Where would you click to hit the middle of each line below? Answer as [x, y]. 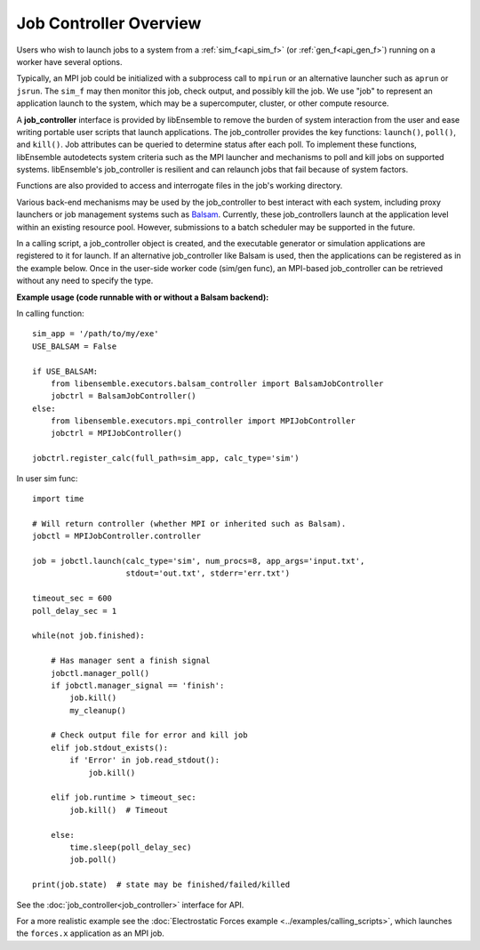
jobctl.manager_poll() [100, 673]
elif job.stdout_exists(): [109, 748]
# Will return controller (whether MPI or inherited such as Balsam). [189, 523]
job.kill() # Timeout [119, 810]
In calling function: [50, 313]
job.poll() [93, 860]
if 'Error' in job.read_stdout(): [145, 760]
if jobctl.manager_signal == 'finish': [137, 685]
